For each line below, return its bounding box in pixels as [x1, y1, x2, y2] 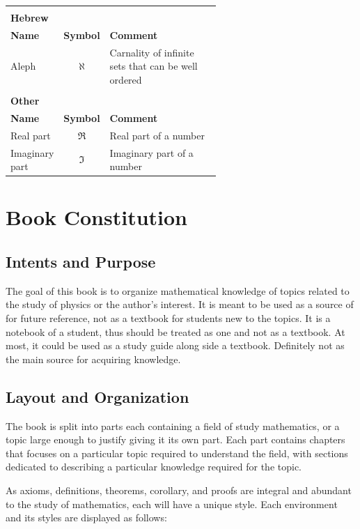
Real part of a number [109, 128, 205, 142]
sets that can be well [109, 59, 198, 73]
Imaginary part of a [109, 145, 194, 160]
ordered [109, 72, 142, 86]
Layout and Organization [6, 385, 189, 407]
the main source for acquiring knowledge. [6, 351, 181, 366]
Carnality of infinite [109, 45, 194, 59]
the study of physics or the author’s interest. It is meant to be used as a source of [6, 297, 354, 312]
